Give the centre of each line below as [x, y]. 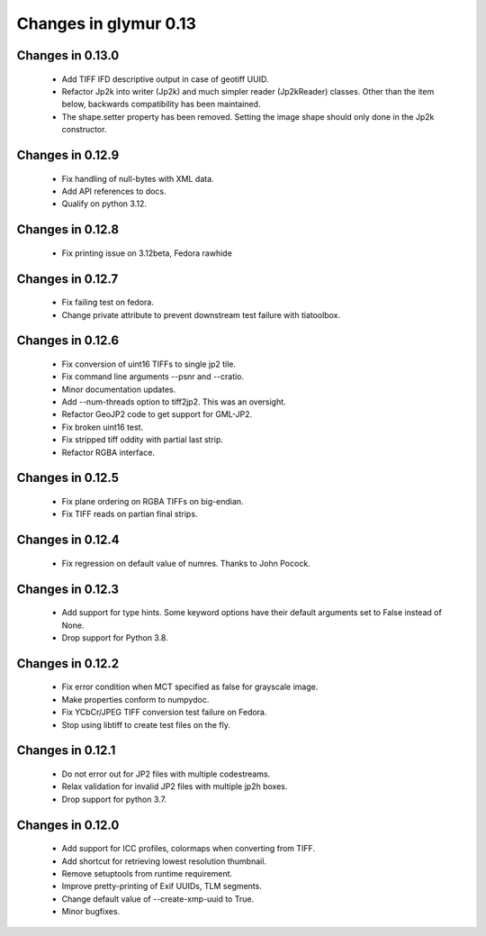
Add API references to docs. [114, 191]
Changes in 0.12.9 [68, 154]
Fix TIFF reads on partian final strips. [130, 514]
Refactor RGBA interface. [108, 452]
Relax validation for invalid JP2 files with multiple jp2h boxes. [175, 786]
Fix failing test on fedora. [108, 303]
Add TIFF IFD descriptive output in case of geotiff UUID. [165, 79]
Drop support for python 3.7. [114, 799]
